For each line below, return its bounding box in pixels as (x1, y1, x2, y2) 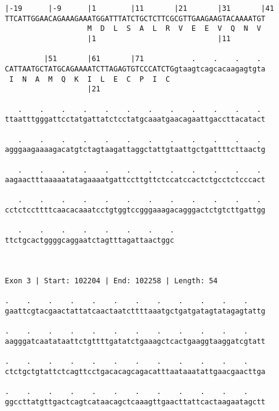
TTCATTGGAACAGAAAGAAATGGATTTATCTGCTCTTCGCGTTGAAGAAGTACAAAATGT (5, 14, 266, 23)
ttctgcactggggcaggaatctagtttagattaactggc (5, 236, 175, 245)
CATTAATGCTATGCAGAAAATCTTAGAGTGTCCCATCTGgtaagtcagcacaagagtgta (5, 64, 266, 73)
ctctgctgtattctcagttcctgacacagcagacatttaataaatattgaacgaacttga (5, 367, 266, 376)
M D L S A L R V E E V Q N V (87, 24, 261, 33)
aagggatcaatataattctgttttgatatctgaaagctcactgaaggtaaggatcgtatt (5, 337, 266, 346)
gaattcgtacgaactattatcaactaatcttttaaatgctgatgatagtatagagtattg (5, 306, 266, 315)
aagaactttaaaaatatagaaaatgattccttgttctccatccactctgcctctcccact (5, 176, 266, 185)
